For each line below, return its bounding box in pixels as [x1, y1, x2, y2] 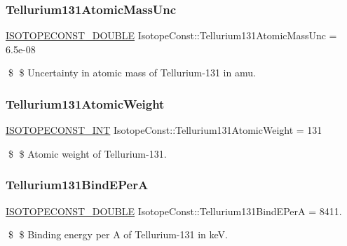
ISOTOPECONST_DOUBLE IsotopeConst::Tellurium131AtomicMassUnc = [6, 28, 337, 43]
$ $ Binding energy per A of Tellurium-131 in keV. [8, 227, 228, 242]
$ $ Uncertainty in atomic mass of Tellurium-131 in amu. [8, 65, 256, 80]
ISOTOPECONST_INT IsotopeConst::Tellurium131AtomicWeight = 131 [6, 123, 322, 137]
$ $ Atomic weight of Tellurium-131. [8, 146, 167, 160]
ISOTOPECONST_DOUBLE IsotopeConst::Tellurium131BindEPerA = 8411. [6, 203, 342, 218]
